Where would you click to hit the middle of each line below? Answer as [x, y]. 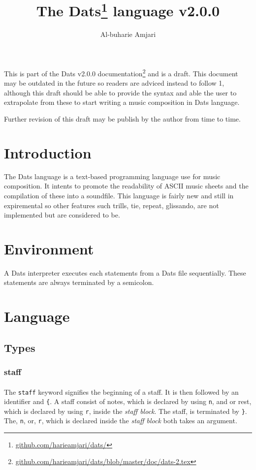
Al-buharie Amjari [128, 34]
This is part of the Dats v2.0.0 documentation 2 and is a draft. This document [121, 73]
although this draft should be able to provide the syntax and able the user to [120, 92]
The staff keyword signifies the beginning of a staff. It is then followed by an [121, 392]
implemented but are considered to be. [62, 215]
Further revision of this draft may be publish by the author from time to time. [122, 119]
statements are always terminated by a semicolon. [79, 282]
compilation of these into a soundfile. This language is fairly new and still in [119, 195]
